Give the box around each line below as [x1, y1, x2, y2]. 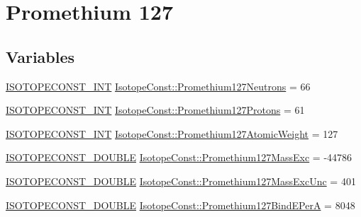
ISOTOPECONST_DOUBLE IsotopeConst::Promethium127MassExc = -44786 [6, 150, 352, 165]
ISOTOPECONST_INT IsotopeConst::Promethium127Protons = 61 [6, 102, 305, 117]
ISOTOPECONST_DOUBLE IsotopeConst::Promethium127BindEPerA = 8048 [6, 197, 355, 212]
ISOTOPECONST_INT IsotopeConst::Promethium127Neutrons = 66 [6, 78, 311, 93]
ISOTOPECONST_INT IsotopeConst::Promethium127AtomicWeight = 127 [6, 126, 338, 141]
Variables [6, 45, 75, 67]
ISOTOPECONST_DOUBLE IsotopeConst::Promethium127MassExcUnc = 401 [6, 173, 356, 188]
